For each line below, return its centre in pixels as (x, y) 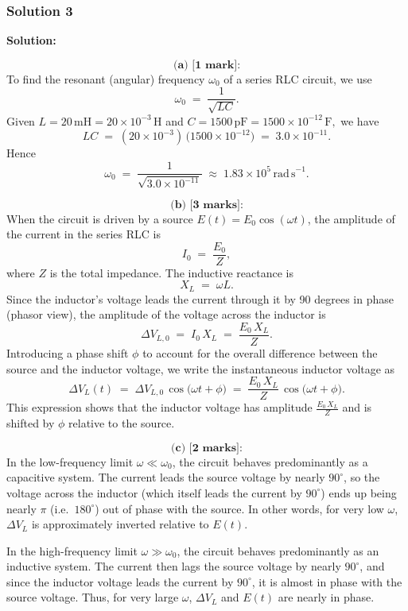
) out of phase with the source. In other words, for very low (239, 508)
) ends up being (359, 492)
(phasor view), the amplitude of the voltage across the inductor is (166, 314)
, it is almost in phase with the (327, 581)
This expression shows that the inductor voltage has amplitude (159, 407)
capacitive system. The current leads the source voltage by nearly (166, 477)
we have (360, 120)
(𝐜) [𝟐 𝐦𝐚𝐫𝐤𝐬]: (207, 448)
